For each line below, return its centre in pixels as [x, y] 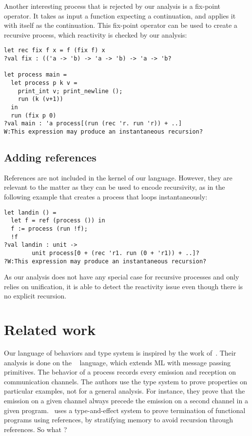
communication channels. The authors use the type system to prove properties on [126, 381]
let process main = [35, 75]
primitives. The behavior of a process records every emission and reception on [120, 372]
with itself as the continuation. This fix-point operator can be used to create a [121, 25]
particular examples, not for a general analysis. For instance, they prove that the [125, 391]
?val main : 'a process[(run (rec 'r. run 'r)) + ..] [93, 124]
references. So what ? [36, 429]
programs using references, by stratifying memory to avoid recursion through [119, 420]
